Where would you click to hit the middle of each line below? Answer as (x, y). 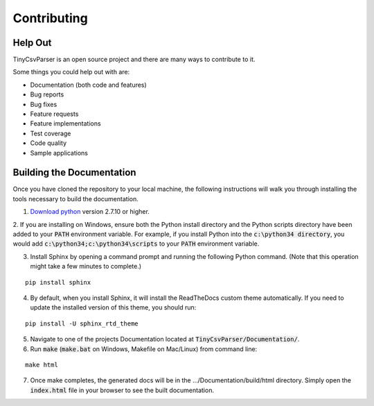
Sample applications (59, 153)
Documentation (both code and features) (88, 85)
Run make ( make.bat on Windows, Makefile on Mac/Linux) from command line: (144, 349)
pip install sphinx (58, 282)
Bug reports (47, 94)
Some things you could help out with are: (71, 72)
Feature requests (54, 114)
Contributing (50, 18)
